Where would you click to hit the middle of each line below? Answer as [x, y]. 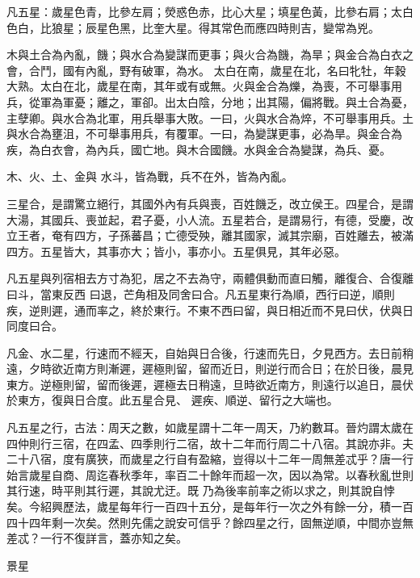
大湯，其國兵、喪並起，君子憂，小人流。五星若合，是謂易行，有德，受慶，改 [210, 219]
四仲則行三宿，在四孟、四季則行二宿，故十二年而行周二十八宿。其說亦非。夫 [210, 443]
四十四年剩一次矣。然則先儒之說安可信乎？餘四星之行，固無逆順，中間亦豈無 [210, 522]
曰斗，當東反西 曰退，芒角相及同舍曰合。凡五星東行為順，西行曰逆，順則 [201, 293]
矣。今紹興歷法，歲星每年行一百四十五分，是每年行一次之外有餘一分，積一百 [210, 507]
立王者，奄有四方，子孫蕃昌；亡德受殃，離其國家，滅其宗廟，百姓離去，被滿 [210, 235]
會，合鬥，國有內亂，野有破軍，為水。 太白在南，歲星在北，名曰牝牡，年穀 [206, 70]
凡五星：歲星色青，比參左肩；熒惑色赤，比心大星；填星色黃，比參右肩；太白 [210, 11]
